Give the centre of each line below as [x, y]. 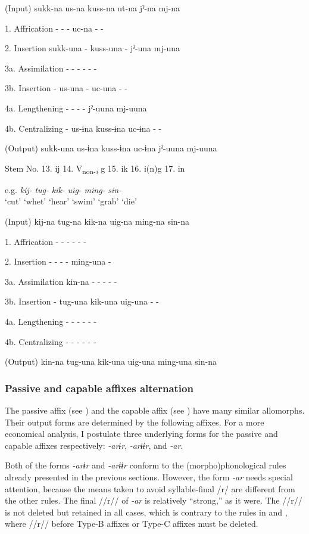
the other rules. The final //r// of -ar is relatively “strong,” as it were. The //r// [154, 500]
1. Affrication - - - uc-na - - [54, 28]
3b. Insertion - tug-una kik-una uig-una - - [82, 301]
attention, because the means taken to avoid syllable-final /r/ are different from [150, 488]
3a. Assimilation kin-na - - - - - [61, 281]
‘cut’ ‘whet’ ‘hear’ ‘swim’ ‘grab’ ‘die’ [71, 201]
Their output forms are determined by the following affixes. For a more [135, 422]
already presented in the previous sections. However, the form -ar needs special [149, 477]
